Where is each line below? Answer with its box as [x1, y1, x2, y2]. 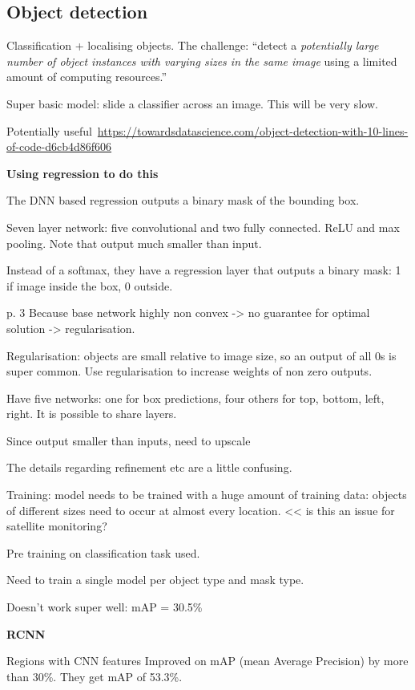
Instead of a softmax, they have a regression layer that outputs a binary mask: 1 [6, 262, 401, 278]
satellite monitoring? [6, 517, 107, 534]
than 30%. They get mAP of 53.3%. [6, 668, 183, 684]
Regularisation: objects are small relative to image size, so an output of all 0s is [6, 347, 397, 363]
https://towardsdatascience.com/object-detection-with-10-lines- [97, 122, 409, 139]
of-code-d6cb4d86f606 [6, 138, 112, 155]
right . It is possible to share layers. [6, 405, 177, 422]
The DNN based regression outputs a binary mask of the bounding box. [6, 192, 360, 209]
